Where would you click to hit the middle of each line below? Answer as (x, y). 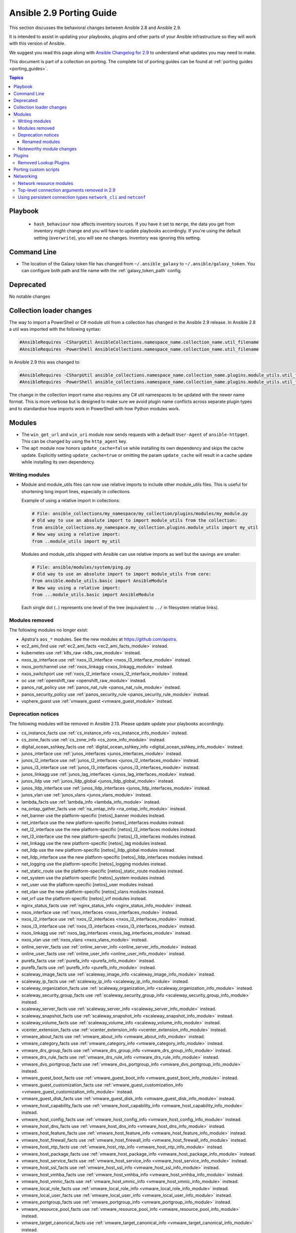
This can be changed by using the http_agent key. (74, 441)
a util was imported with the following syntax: (55, 329)
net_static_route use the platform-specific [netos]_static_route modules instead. (103, 871)
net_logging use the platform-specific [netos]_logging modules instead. (94, 864)
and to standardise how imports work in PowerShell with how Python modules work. (94, 408)
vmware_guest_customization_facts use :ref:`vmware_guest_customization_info (102, 1085)
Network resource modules (46, 183)
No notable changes (30, 296)
